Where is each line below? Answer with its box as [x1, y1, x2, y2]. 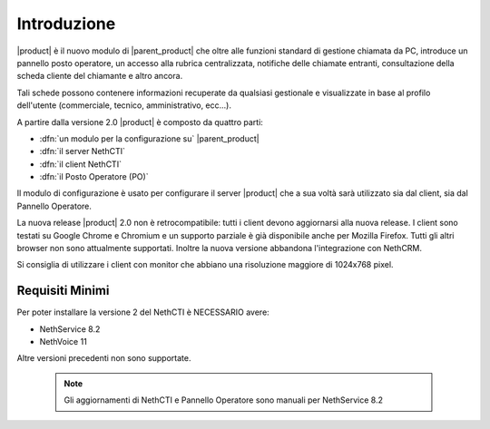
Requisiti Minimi [16, 283, 110, 298]
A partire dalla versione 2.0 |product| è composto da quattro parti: [16, 116, 263, 127]
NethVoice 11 [39, 336, 88, 347]
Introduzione [16, 14, 116, 34]
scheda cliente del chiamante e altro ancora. [16, 71, 183, 82]
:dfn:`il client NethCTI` [39, 159, 122, 170]
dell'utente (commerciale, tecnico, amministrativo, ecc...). [16, 100, 231, 111]
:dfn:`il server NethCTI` [39, 146, 126, 157]
